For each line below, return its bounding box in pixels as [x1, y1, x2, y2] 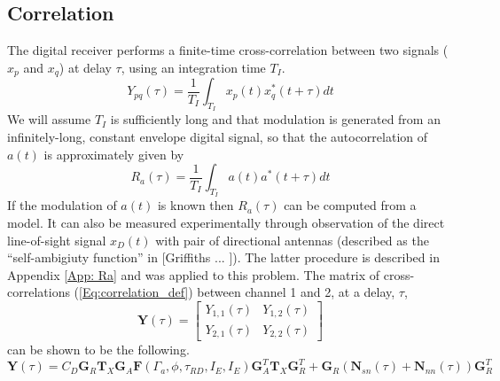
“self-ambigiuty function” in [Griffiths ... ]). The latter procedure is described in [7, 248, 440, 267]
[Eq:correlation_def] [79, 283, 189, 301]
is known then [157, 196, 234, 214]
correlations [7, 283, 70, 301]
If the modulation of [7, 196, 117, 214]
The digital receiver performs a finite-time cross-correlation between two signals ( [7, 41, 449, 59]
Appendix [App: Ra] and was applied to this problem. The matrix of [7, 265, 380, 284]
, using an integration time [121, 58, 266, 76]
